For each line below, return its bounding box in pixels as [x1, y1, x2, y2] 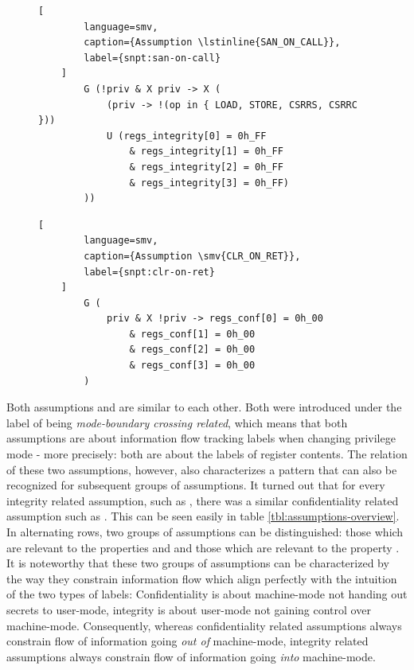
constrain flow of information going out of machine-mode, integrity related [6, 633, 369, 649]
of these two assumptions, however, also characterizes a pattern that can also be [6, 461, 397, 477]
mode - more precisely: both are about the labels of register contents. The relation [6, 446, 408, 462]
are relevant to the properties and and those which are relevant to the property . [6, 539, 400, 555]
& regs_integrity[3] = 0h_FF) [129, 177, 289, 189]
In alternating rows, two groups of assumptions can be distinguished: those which [6, 524, 404, 540]
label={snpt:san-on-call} [84, 52, 221, 64]
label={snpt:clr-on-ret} [84, 266, 215, 278]
